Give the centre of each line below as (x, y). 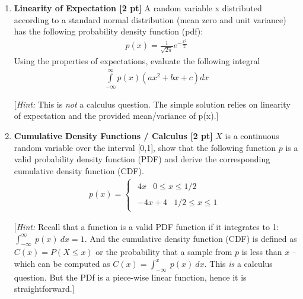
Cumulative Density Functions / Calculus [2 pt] (113, 135)
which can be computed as (62, 263)
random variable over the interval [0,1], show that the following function (145, 147)
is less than (262, 252)
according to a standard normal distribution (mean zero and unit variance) (150, 19)
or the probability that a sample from (164, 252)
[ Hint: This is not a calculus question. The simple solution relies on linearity (152, 104)
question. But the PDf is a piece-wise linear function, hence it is (130, 277)
